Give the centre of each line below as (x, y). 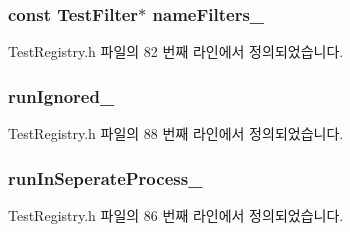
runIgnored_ (61, 95)
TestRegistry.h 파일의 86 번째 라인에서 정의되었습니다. (176, 214)
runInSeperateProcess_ (105, 177)
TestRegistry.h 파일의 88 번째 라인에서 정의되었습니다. (176, 133)
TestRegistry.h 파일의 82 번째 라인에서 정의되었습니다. (176, 51)
